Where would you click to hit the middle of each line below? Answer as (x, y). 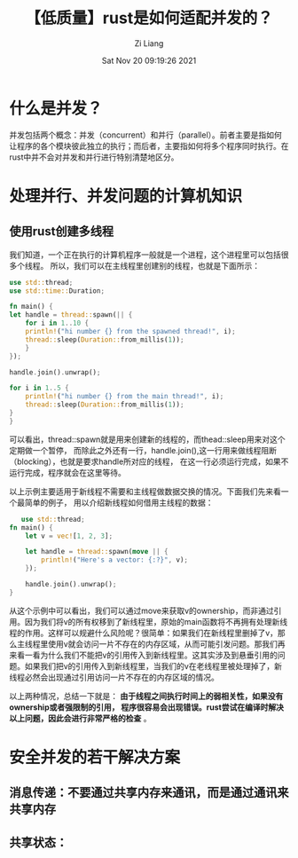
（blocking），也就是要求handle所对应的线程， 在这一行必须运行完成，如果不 (149, 461)
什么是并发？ (56, 108)
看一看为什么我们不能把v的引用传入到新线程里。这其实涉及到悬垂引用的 (147, 655)
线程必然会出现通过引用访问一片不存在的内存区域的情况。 (114, 677)
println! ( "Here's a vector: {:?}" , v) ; (115, 560)
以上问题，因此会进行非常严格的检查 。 (80, 718)
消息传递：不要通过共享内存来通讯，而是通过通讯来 (149, 793)
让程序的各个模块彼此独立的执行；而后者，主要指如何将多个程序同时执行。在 (149, 146)
